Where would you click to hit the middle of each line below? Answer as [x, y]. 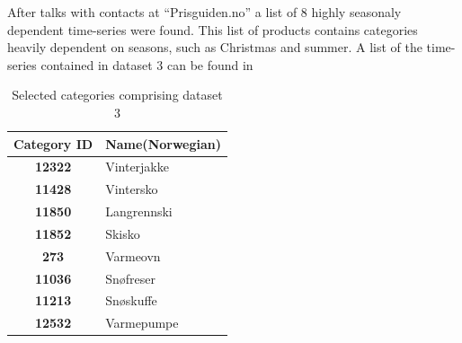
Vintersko [132, 189]
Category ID [53, 143]
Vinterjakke [137, 167]
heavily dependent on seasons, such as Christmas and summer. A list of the [215, 47]
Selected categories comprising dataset [117, 95]
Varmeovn [133, 255]
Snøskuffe [131, 300]
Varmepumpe [142, 323]
